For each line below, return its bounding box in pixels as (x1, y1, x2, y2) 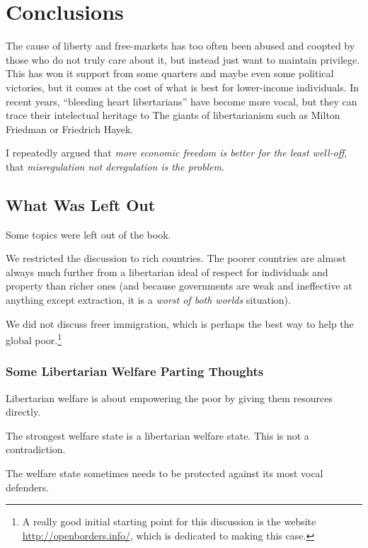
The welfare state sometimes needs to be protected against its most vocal (6, 466, 323, 481)
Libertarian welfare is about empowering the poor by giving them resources (6, 390, 333, 405)
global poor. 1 (6, 331, 62, 347)
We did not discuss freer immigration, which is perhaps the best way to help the (6, 316, 354, 331)
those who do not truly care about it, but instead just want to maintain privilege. (6, 52, 360, 67)
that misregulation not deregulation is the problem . (6, 159, 224, 173)
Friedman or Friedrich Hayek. (6, 121, 134, 136)
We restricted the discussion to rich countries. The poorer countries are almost (6, 251, 347, 266)
